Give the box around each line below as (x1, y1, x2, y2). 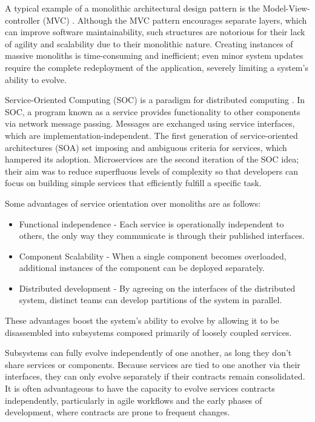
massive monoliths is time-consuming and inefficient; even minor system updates (5, 49, 303, 62)
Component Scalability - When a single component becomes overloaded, (19, 249, 287, 262)
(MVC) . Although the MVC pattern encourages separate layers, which (42, 13, 307, 26)
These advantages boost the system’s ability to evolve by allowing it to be (5, 314, 279, 327)
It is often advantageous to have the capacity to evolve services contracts (5, 382, 275, 395)
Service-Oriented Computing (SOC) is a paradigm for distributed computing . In (5, 93, 305, 106)
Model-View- (262, 2, 310, 14)
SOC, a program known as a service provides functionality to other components (5, 105, 300, 118)
